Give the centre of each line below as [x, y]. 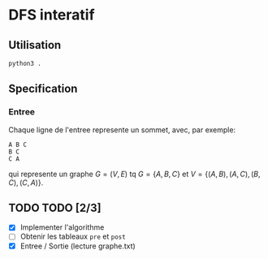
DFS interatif [52, 15]
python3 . [25, 63]
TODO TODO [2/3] [55, 207]
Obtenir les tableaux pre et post [73, 236]
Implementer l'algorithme [62, 227]
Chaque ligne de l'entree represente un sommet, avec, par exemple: [122, 129]
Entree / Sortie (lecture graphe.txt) [78, 246]
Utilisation [35, 45]
